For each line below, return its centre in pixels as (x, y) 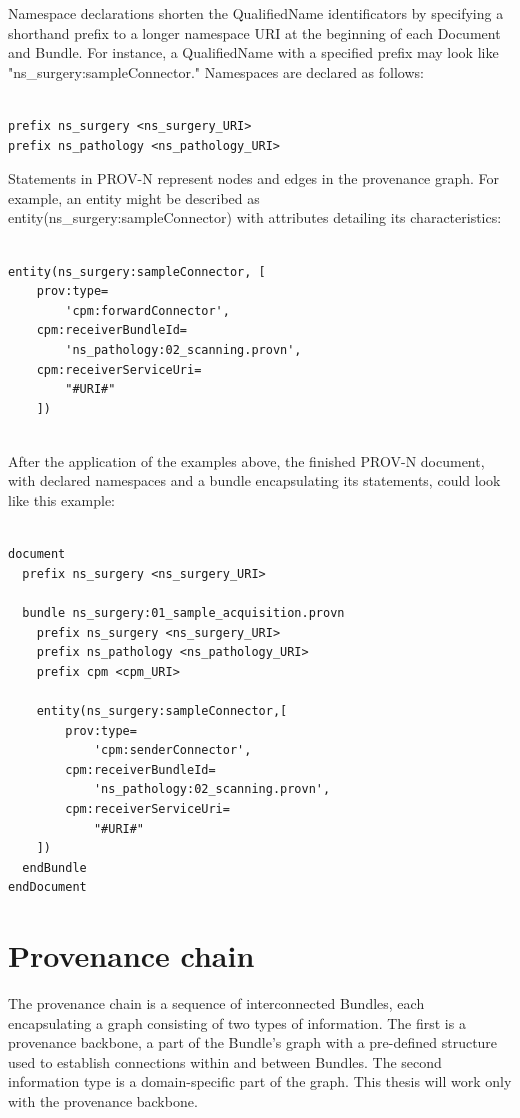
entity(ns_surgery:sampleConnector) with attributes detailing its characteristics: (255, 217)
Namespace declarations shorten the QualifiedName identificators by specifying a (256, 13)
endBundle (54, 867)
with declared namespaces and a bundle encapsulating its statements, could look (254, 480)
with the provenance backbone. (103, 1101)
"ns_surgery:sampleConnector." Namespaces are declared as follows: (216, 71)
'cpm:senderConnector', (172, 750)
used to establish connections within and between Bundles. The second (225, 1061)
